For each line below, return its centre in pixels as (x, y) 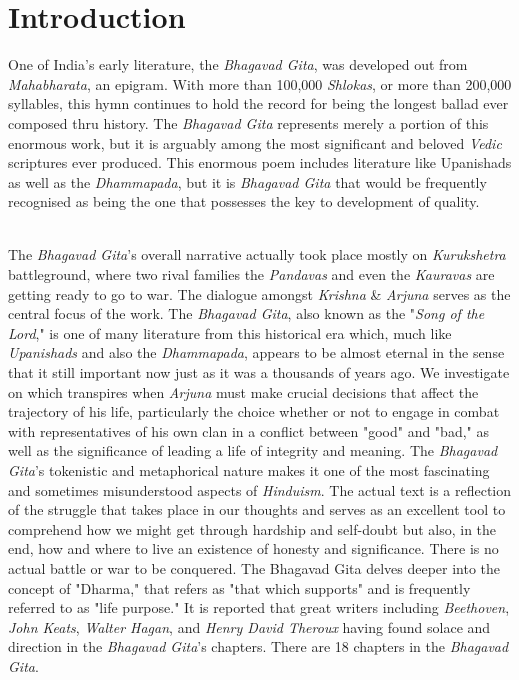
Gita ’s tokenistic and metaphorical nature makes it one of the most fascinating (249, 470)
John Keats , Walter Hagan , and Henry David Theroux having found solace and (249, 626)
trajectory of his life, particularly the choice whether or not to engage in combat (254, 411)
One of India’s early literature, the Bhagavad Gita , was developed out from (238, 64)
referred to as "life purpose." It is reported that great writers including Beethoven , (259, 607)
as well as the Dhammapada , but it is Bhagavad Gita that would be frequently (247, 181)
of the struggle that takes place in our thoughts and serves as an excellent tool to (257, 509)
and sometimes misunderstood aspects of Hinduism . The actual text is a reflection (260, 489)
